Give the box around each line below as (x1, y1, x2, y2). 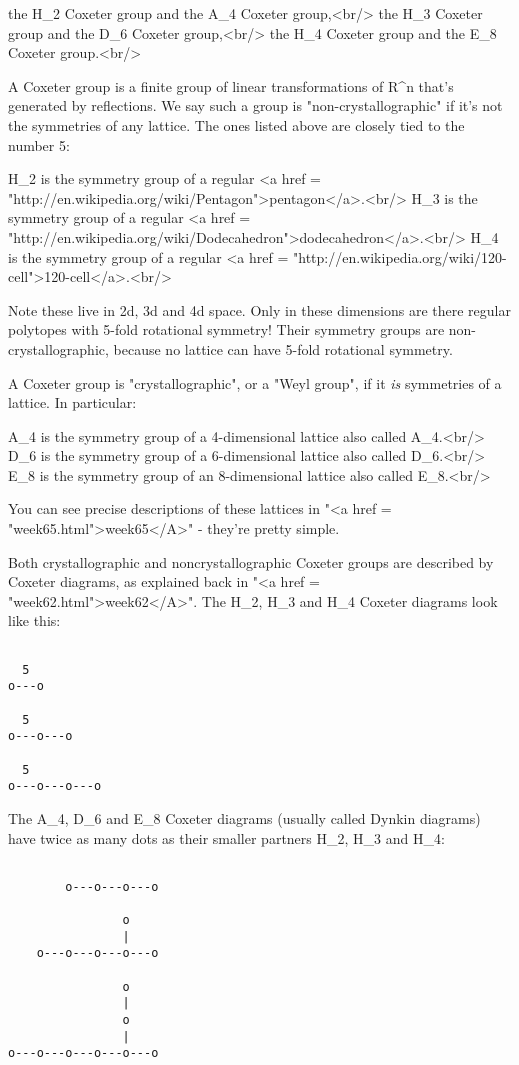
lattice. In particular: (8, 392, 137, 413)
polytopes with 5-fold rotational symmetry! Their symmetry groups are (8, 319, 445, 340)
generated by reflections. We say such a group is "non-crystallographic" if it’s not (8, 95, 503, 116)
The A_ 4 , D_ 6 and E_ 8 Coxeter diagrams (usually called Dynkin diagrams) (8, 807, 481, 828)
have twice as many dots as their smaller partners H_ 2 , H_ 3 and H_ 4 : (8, 827, 445, 848)
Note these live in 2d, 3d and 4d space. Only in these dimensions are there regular (8, 299, 511, 320)
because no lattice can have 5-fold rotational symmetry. (113, 338, 453, 359)
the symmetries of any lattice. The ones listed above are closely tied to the (8, 114, 465, 135)
